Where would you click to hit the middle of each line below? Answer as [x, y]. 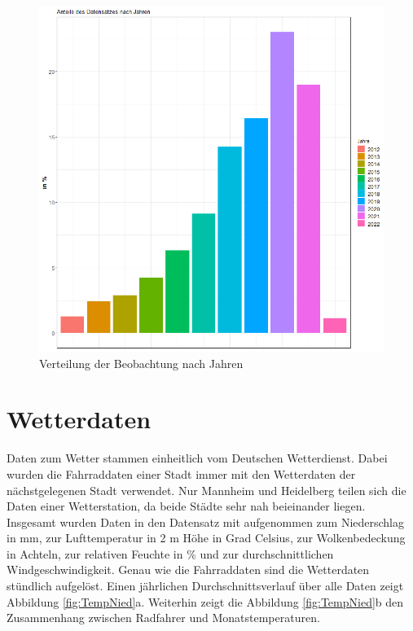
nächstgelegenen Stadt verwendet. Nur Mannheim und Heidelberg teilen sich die [206, 490]
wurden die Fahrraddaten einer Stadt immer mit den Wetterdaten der [181, 473]
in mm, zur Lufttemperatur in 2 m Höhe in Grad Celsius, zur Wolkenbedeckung [206, 538]
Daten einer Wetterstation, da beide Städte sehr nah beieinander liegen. [186, 506]
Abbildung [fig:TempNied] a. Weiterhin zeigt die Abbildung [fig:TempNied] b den [205, 601]
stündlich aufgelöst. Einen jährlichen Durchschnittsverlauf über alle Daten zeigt [205, 586]
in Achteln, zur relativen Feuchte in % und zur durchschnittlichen [170, 553]
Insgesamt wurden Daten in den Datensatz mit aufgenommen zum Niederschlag [206, 521]
